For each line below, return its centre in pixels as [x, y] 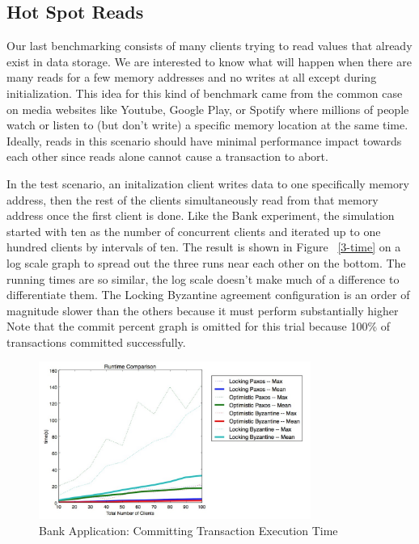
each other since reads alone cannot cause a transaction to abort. [167, 156]
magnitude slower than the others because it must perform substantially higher [203, 310]
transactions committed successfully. [96, 342]
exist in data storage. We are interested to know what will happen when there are [209, 61]
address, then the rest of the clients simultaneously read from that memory [193, 199]
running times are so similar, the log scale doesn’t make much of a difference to [203, 278]
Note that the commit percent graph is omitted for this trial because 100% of [199, 326]
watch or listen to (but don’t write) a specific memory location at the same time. [207, 125]
